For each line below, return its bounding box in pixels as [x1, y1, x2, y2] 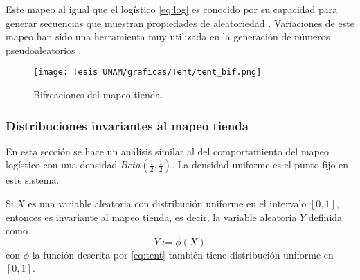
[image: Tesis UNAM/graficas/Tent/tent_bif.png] [33, 67, 262, 78]
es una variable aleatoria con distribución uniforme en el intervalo [28, 196, 307, 211]
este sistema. [6, 173, 60, 187]
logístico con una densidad [6, 157, 118, 172]
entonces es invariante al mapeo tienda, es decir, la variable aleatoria [6, 209, 297, 224]
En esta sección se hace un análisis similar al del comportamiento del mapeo [6, 143, 329, 158]
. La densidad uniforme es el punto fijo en [172, 157, 349, 172]
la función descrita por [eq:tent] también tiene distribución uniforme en [32, 247, 334, 261]
